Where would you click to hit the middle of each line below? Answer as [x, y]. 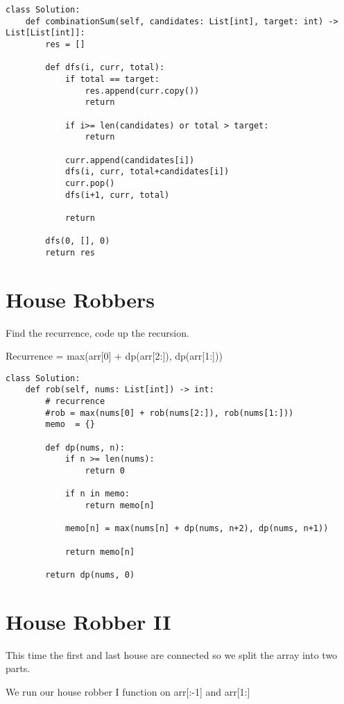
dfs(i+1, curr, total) [117, 195]
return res [70, 252]
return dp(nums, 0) [90, 575]
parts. [18, 668]
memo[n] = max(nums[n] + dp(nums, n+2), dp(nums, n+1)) [197, 529]
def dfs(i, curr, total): [105, 68]
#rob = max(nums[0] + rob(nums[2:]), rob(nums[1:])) [170, 413]
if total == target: [112, 79]
